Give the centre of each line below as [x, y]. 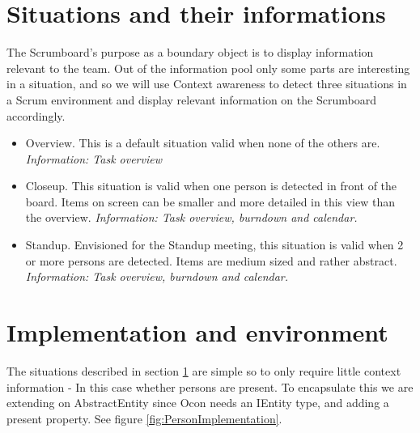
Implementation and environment [197, 332]
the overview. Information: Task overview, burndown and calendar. [191, 217]
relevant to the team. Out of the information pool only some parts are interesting [208, 68]
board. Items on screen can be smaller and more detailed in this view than [210, 201]
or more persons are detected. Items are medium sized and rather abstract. [211, 260]
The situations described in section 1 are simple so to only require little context [204, 370]
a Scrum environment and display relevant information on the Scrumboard [191, 99]
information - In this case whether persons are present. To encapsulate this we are [210, 386]
